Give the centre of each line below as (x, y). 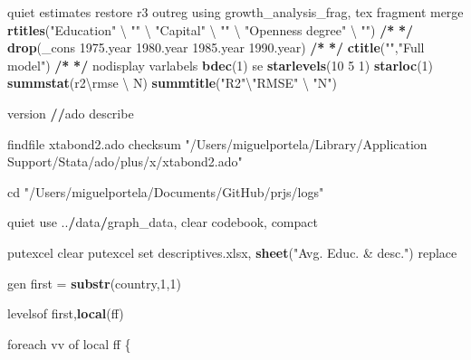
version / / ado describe (71, 113)
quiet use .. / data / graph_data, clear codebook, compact (163, 222)
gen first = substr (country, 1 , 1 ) (94, 283)
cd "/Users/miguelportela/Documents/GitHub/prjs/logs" (166, 191)
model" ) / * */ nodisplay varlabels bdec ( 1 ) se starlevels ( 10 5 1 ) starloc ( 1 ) (221, 65)
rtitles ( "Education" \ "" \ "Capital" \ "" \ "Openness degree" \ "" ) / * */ (211, 29)
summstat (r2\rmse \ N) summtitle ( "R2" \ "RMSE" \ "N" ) (173, 83)
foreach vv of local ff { (69, 343)
